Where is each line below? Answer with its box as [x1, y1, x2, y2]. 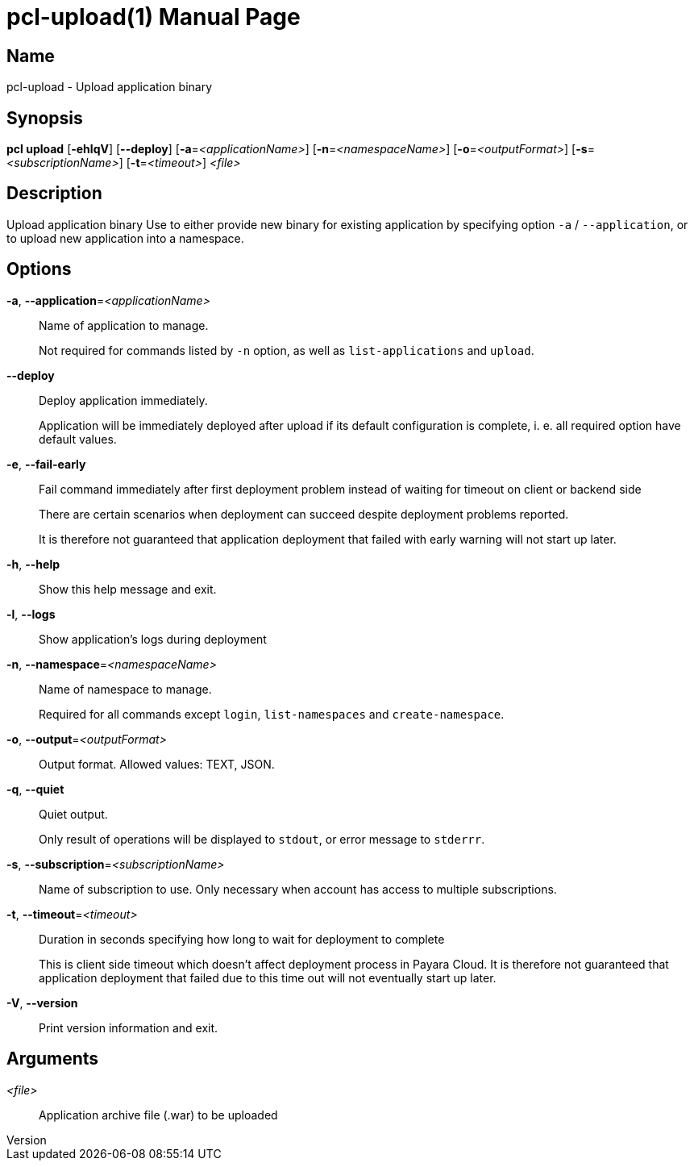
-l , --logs [6, 606, 56, 621]
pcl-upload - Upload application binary [6, 80, 213, 94]
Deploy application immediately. [39, 393, 208, 407]
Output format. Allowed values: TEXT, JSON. [39, 756, 275, 771]
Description [6, 183, 102, 204]
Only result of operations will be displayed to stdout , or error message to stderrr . [39, 831, 485, 846]
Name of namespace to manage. [39, 681, 212, 696]
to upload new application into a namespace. [6, 231, 244, 245]
